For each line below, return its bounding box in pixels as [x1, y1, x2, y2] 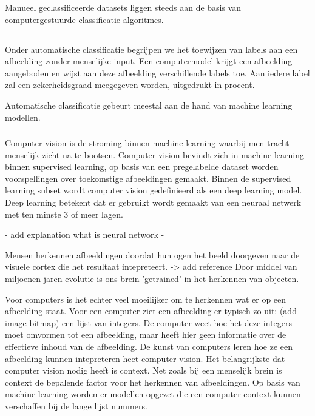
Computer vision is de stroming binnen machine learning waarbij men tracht [5, 136, 290, 149]
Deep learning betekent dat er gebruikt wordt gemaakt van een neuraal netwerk [5, 196, 302, 209]
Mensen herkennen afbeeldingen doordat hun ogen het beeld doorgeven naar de [5, 248, 300, 261]
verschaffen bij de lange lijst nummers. [5, 399, 147, 412]
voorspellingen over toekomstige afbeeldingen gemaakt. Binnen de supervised [5, 172, 291, 184]
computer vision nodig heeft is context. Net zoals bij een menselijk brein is [5, 364, 282, 377]
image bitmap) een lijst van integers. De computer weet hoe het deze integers [5, 316, 292, 329]
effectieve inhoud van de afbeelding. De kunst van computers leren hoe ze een [5, 340, 293, 352]
